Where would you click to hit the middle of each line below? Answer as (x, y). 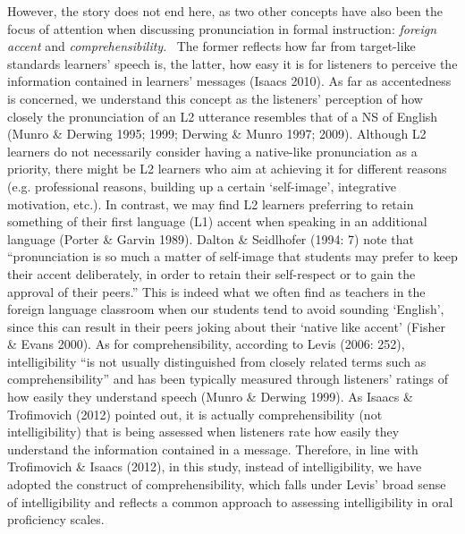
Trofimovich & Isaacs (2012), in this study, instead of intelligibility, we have (215, 466)
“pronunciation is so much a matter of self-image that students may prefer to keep (232, 256)
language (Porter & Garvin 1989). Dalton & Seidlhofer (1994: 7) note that (211, 238)
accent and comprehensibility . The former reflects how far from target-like (211, 46)
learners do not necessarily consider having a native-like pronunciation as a (212, 151)
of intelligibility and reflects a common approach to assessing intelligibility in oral (230, 501)
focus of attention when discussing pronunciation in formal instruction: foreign (222, 28)
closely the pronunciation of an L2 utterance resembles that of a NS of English (223, 116)
